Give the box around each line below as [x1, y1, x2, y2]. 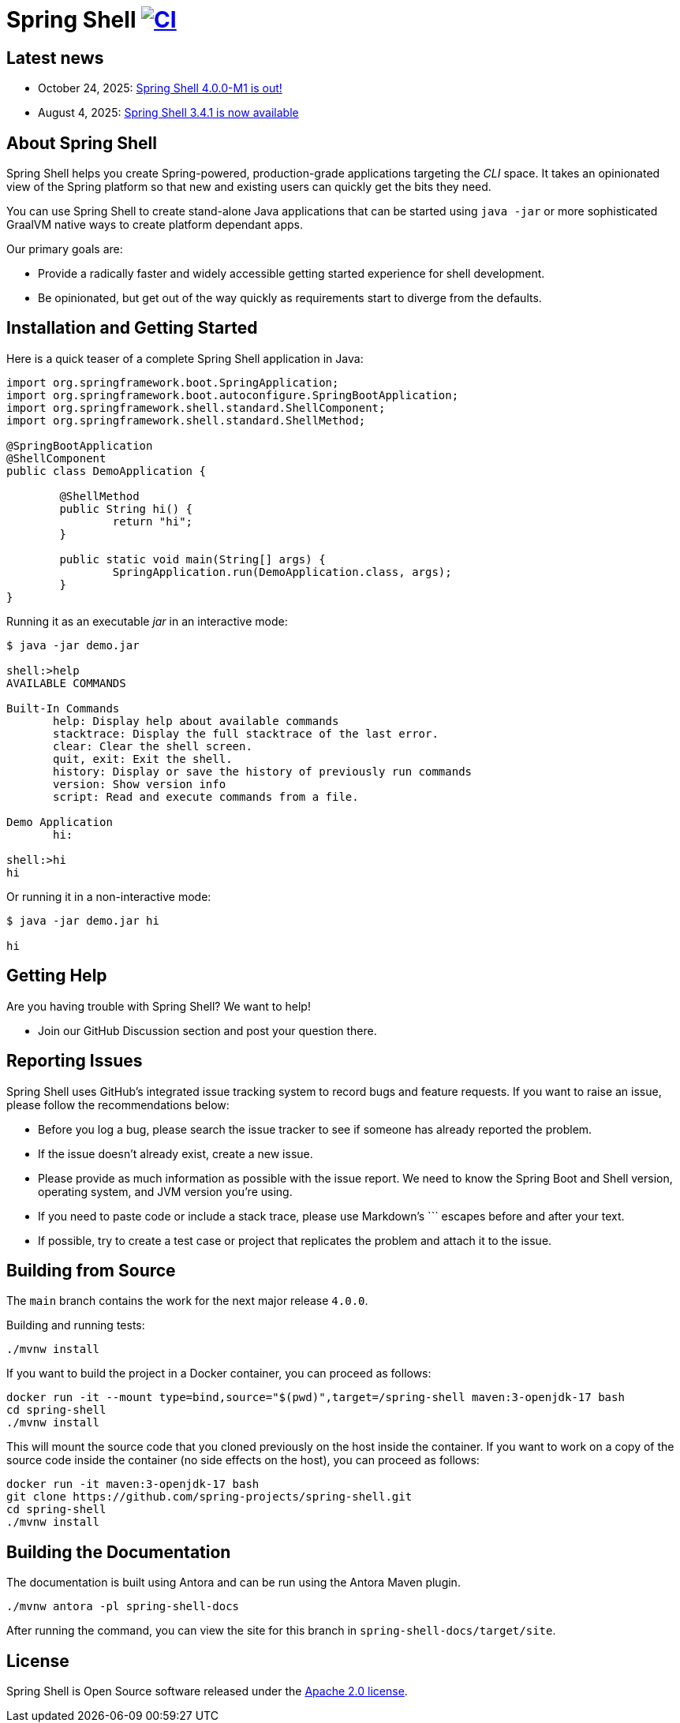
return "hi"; [112, 514, 193, 528]
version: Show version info [53, 777, 226, 790]
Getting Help [6, 966, 107, 986]
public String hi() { [59, 502, 193, 515]
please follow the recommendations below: [6, 1097, 230, 1112]
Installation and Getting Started [6, 318, 258, 338]
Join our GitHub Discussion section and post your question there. [38, 1023, 377, 1037]
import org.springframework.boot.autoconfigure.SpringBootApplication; [6, 388, 459, 402]
